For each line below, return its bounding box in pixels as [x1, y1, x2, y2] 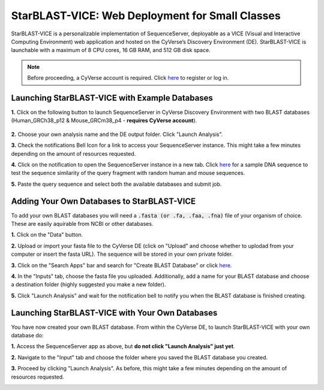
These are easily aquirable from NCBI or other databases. [11, 220, 154, 228]
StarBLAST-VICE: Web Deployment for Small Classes [11, 9, 281, 22]
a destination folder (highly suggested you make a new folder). [11, 281, 166, 288]
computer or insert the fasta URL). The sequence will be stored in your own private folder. [11, 250, 233, 258]
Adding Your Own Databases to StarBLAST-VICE [11, 196, 196, 206]
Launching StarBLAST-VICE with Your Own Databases [11, 307, 218, 318]
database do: [11, 332, 44, 339]
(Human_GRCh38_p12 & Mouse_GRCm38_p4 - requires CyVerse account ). [11, 117, 197, 124]
